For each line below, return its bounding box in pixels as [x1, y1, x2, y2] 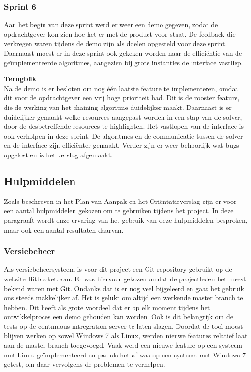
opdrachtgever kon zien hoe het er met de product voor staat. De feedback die [4, 29, 236, 39]
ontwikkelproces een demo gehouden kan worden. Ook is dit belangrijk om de [4, 311, 233, 322]
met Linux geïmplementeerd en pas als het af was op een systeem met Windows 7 [4, 349, 246, 359]
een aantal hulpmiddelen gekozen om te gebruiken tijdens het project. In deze [4, 205, 234, 216]
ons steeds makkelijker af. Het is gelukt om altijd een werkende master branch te [4, 293, 243, 303]
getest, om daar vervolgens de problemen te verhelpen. [4, 359, 165, 369]
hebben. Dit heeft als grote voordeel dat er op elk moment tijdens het [4, 302, 210, 312]
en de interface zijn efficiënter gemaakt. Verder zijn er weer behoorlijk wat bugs [4, 140, 239, 150]
